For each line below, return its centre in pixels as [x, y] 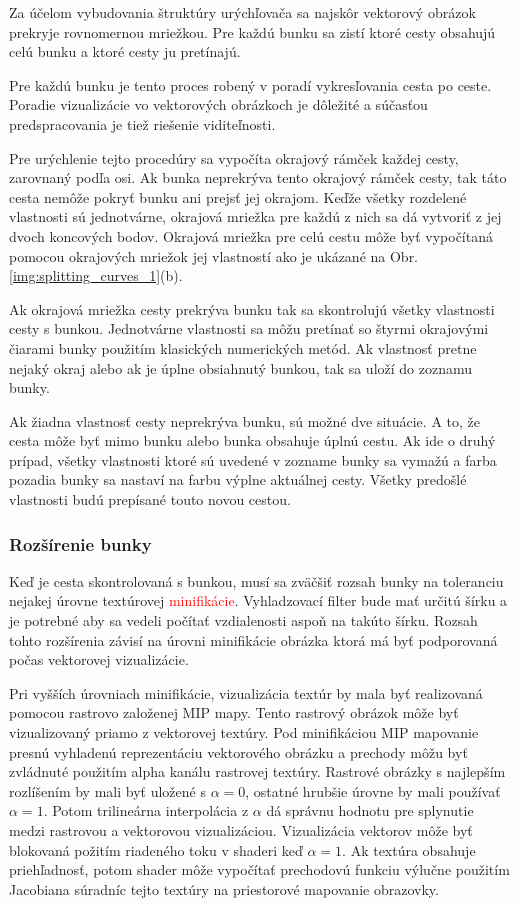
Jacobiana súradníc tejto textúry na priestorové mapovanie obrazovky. [224, 888]
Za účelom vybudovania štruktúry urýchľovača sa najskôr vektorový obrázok [242, 12]
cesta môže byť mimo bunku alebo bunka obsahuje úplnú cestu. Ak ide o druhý [252, 440]
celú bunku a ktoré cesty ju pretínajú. [125, 51]
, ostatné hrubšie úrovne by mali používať [373, 790]
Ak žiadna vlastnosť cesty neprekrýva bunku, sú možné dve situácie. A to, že [244, 420]
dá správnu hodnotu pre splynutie [370, 810]
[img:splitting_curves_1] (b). [96, 275]
